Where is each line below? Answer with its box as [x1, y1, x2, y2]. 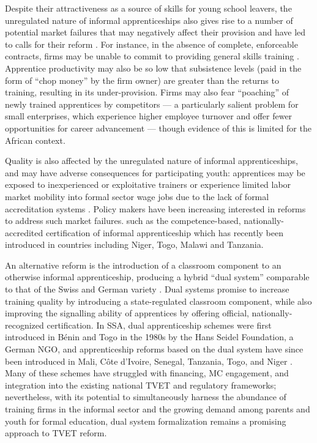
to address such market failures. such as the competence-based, [5, 214, 241, 227]
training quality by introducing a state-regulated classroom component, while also [5, 294, 312, 307]
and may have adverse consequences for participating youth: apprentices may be [5, 166, 305, 179]
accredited [5, 226, 43, 239]
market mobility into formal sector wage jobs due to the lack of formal [5, 190, 269, 203]
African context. [5, 133, 65, 146]
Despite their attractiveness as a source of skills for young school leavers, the [5, 2, 292, 14]
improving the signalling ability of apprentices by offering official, [5, 307, 249, 319]
